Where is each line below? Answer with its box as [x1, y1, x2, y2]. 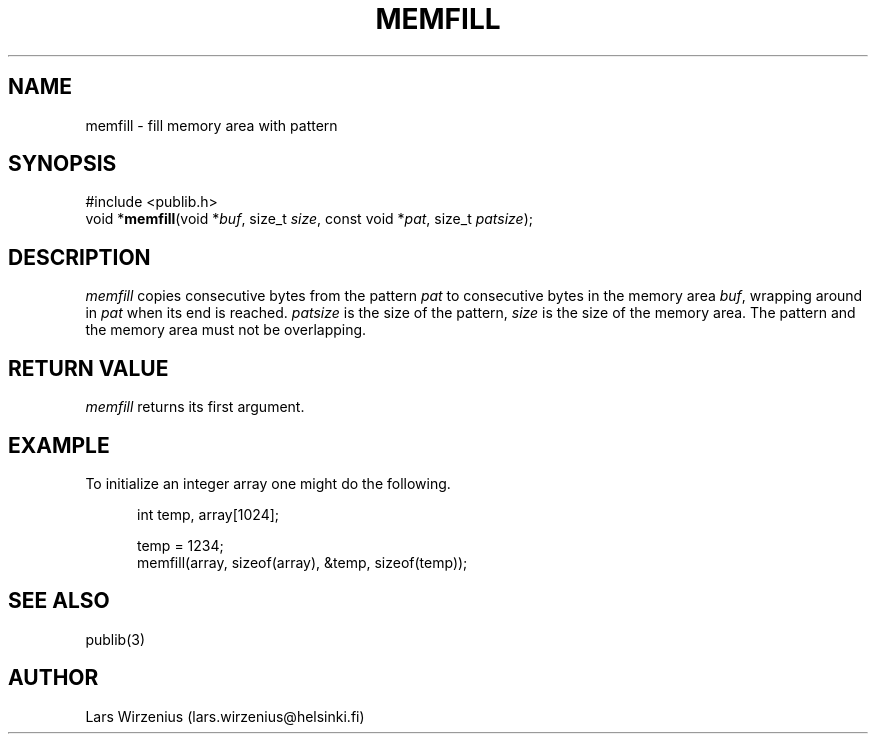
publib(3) [85, 630, 146, 648]
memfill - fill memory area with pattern [85, 116, 338, 134]
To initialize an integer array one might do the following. [85, 474, 451, 492]
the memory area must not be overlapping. [85, 321, 367, 339]
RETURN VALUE [8, 355, 169, 381]
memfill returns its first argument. [85, 398, 305, 416]
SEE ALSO [8, 588, 110, 614]
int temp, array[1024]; [137, 505, 280, 523]
